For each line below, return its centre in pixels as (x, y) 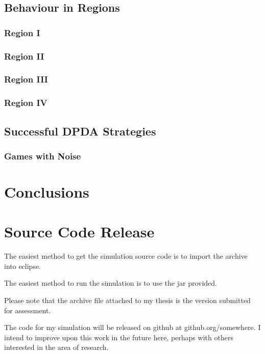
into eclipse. (23, 266)
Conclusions (47, 191)
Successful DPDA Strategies (80, 131)
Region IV (26, 103)
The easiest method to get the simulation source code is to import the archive (126, 256)
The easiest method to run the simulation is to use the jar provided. (111, 283)
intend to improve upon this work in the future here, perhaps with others (119, 337)
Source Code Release (79, 232)
